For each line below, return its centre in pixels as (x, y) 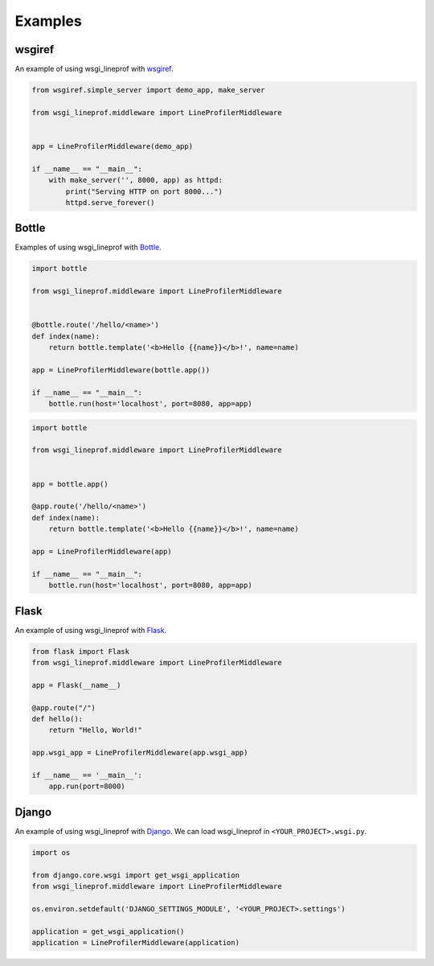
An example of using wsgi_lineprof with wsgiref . (94, 69)
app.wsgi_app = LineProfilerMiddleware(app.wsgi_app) (140, 753)
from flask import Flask (81, 651)
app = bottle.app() (70, 484)
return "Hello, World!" (95, 730)
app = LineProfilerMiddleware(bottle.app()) (121, 370)
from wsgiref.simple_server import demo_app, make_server (148, 90)
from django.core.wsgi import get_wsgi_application (136, 875)
